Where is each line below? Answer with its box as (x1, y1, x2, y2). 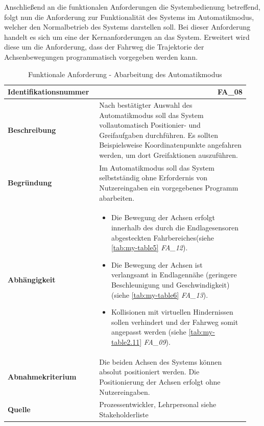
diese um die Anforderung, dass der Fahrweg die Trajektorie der (4, 41, 204, 52)
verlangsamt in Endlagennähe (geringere (111, 269, 237, 280)
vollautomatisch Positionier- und (99, 120, 201, 130)
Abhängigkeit (8, 274, 56, 285)
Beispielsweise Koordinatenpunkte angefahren (99, 139, 242, 150)
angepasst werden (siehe (111, 326, 186, 337)
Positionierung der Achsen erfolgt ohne (99, 376, 221, 387)
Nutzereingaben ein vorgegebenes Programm (99, 182, 238, 193)
